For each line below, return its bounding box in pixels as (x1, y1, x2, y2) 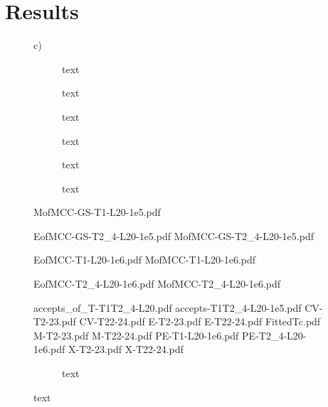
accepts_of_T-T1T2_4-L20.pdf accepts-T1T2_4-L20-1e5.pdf (33, 300, 302, 315)
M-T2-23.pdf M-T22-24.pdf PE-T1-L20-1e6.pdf (33, 327, 239, 342)
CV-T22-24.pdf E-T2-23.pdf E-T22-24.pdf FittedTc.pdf (79, 314, 321, 329)
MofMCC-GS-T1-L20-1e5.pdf (33, 205, 161, 219)
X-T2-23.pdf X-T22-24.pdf (68, 342, 184, 357)
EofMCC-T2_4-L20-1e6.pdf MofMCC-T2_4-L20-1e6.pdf (33, 276, 281, 291)
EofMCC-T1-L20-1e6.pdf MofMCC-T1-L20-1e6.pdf (33, 252, 256, 267)
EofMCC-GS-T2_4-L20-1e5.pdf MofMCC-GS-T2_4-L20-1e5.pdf (33, 228, 314, 243)
